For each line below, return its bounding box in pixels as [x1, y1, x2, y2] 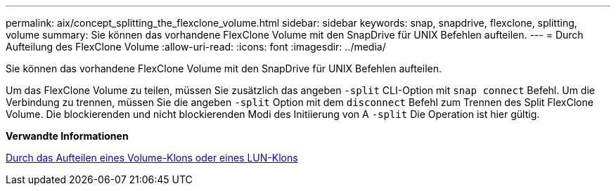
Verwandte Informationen [6, 130, 129, 142]
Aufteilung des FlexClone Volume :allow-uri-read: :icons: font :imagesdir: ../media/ [6, 41, 386, 53]
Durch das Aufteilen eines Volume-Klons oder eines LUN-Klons [6, 152, 298, 164]
